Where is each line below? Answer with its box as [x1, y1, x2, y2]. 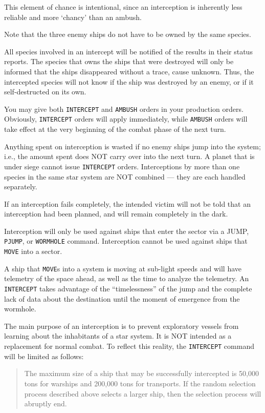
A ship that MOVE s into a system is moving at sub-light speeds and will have [4, 263, 241, 273]
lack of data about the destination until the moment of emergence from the [4, 293, 240, 304]
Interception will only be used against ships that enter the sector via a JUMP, [4, 225, 249, 236]
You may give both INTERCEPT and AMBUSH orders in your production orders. [4, 103, 244, 114]
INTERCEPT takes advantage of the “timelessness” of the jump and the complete [4, 283, 252, 294]
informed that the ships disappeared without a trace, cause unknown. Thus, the [4, 66, 254, 76]
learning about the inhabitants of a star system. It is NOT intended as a [4, 330, 232, 341]
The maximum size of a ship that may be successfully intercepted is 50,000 [24, 368, 259, 379]
